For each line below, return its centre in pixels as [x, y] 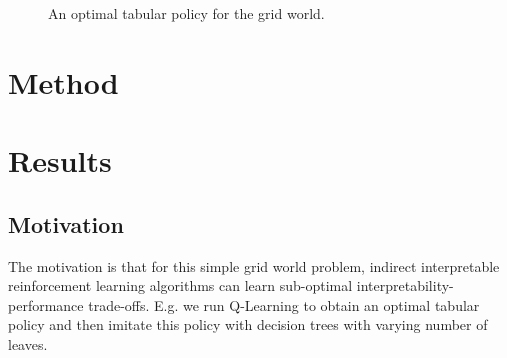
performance [46, 304]
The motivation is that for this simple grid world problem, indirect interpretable [254, 265]
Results [60, 160]
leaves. [28, 343]
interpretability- [405, 285]
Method [63, 81]
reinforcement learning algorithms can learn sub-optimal [180, 285]
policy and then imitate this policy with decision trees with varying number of [248, 324]
